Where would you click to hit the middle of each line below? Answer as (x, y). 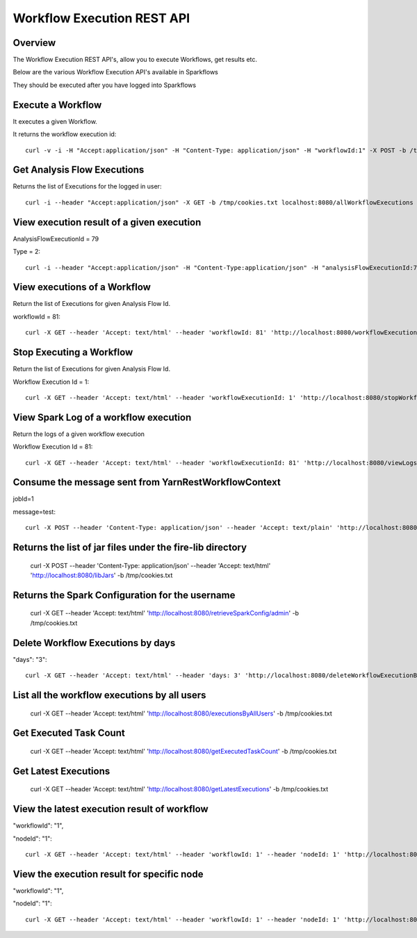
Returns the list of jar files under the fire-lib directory (130, 548)
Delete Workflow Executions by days (94, 643)
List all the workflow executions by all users (109, 695)
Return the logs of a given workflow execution (79, 434)
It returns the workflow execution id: (65, 134)
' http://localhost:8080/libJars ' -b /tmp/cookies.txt (101, 575)
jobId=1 (23, 499)
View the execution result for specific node (108, 874)
